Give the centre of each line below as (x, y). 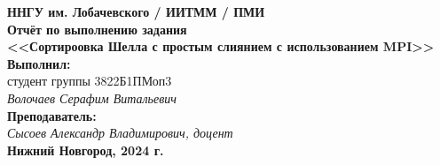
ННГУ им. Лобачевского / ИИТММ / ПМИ (136, 11)
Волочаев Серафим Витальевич (92, 97)
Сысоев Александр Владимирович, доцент (120, 133)
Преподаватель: (52, 115)
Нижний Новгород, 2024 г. (86, 150)
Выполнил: (39, 63)
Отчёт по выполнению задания (97, 29)
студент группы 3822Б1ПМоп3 (90, 81)
